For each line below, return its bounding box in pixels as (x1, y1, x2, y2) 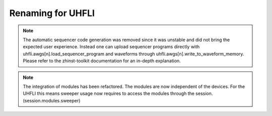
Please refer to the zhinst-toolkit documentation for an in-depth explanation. (23, 58, 181, 64)
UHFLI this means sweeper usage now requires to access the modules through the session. (23, 90, 213, 96)
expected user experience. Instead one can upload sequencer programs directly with (23, 44, 200, 50)
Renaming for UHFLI (9, 8, 95, 19)
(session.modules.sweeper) (23, 97, 81, 103)
